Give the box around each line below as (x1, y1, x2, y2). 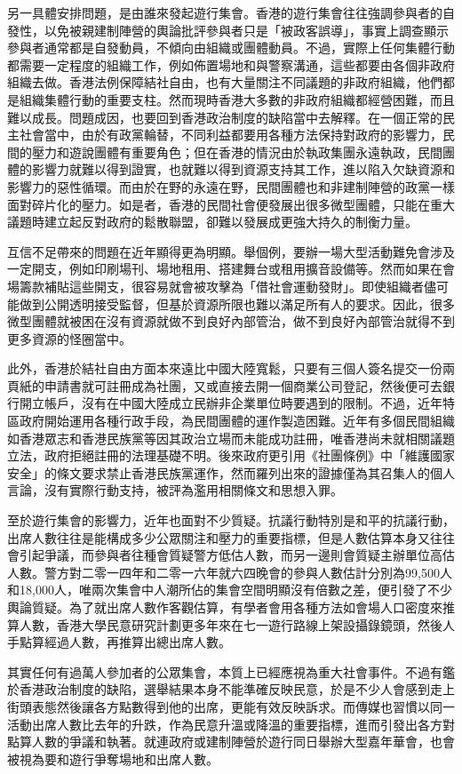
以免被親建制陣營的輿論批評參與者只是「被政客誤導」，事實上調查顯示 (44, 20, 449, 39)
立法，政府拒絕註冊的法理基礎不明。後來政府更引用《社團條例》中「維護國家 (7, 446, 455, 465)
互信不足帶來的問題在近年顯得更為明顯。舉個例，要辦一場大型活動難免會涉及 (7, 242, 455, 260)
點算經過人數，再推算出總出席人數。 (19, 633, 231, 651)
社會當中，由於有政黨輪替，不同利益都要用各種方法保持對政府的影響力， (19, 125, 442, 144)
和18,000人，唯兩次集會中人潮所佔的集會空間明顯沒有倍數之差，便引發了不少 (7, 580, 452, 599)
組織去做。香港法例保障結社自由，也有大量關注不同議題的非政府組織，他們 (7, 73, 442, 92)
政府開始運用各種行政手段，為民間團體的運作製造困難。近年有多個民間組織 (19, 411, 455, 430)
